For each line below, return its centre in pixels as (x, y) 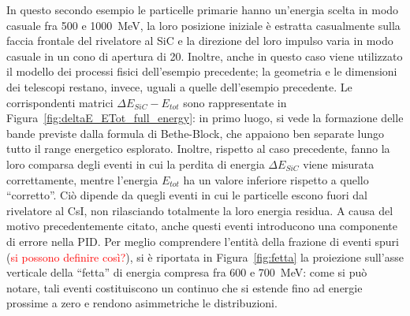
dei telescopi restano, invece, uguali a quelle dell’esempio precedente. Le (179, 86)
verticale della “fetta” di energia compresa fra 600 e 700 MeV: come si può (187, 272)
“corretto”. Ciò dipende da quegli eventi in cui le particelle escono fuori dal (187, 195)
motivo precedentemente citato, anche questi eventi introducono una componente (202, 226)
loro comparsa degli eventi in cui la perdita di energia (136, 164)
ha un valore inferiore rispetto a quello (276, 179)
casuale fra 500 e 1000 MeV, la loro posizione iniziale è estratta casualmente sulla (203, 25)
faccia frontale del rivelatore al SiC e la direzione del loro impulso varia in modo (200, 41)
